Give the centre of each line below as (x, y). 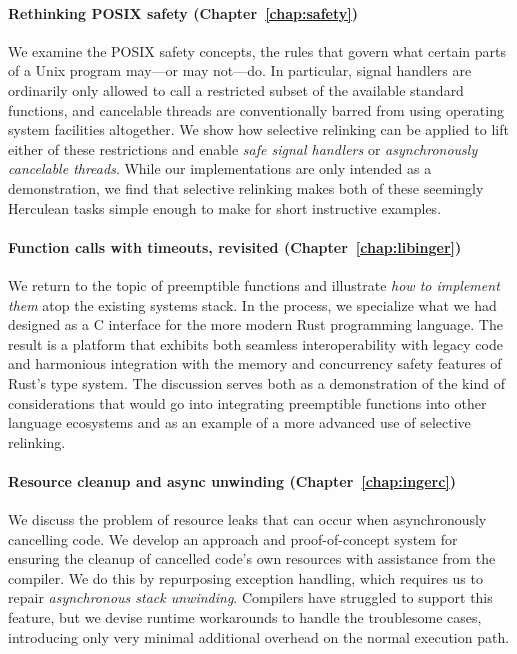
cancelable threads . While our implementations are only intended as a (220, 168)
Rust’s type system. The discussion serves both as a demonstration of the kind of (256, 382)
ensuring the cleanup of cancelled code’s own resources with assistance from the (252, 558)
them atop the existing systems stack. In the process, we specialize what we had (252, 304)
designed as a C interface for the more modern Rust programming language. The (255, 324)
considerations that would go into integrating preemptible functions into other (247, 402)
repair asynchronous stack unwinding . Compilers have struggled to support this (250, 597)
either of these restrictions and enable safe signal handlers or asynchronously (243, 148)
